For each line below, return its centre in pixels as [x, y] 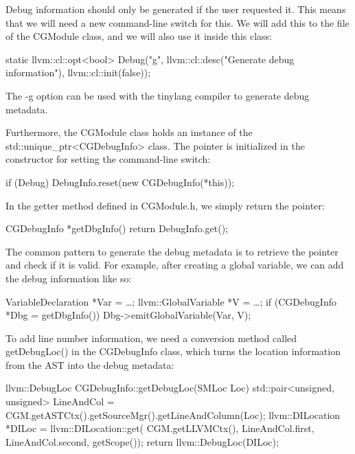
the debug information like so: [69, 278]
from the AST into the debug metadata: [90, 364]
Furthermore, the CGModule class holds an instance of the [129, 132]
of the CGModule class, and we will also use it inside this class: [139, 36]
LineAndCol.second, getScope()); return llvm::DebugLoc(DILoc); [142, 441]
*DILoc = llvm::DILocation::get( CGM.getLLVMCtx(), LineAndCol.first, [160, 428]
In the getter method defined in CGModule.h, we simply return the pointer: [165, 205]
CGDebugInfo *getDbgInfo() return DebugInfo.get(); [117, 228]
